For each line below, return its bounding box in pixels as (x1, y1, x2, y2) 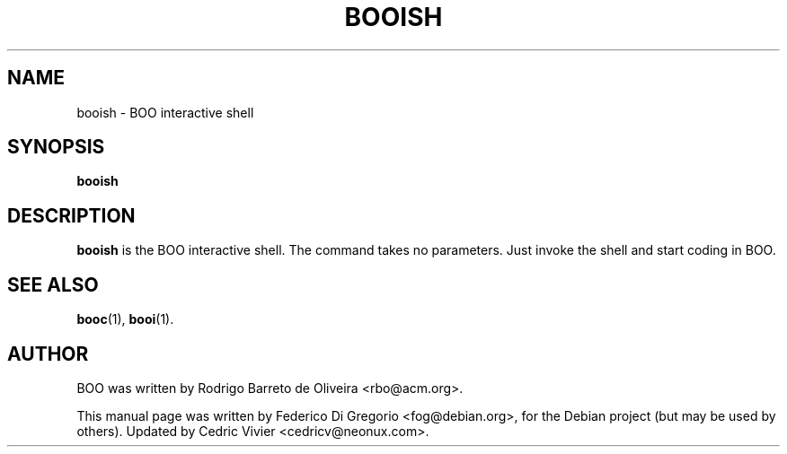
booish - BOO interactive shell (76, 104, 254, 120)
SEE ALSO (7, 273, 99, 296)
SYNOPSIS (7, 135, 105, 159)
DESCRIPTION (7, 204, 136, 227)
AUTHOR (7, 342, 89, 365)
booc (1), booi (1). (76, 311, 174, 327)
